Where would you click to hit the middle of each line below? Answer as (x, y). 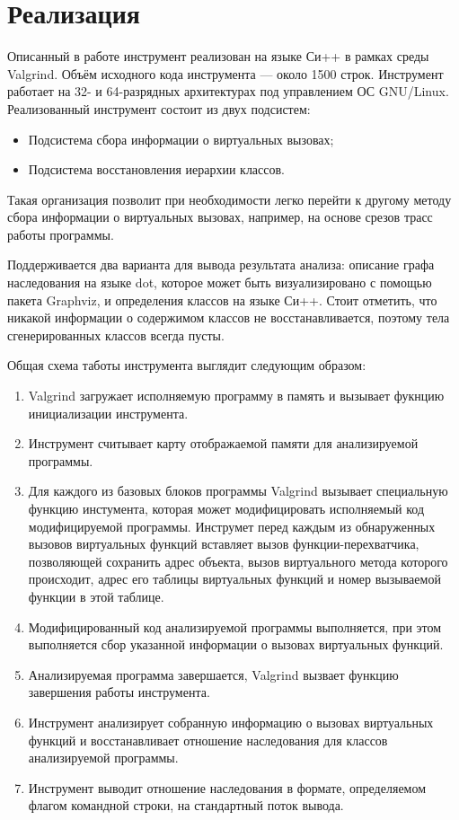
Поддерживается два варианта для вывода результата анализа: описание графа (221, 265)
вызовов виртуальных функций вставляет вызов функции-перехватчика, (224, 544)
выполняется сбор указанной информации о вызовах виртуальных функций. (236, 644)
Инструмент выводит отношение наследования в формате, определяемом (227, 787)
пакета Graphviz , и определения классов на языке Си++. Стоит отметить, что (222, 300)
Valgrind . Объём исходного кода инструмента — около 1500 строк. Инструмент (225, 73)
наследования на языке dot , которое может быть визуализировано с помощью (220, 282)
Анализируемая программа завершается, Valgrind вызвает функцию (213, 674)
